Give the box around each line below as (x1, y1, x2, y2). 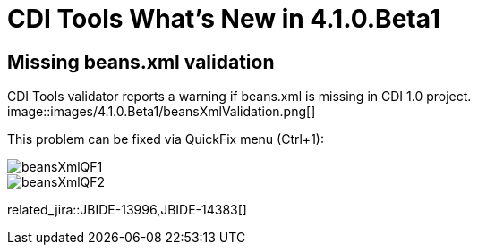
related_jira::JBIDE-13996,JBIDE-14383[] (7, 202, 247, 218)
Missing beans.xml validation (7, 50, 275, 73)
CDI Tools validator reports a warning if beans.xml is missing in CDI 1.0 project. (7, 88, 472, 105)
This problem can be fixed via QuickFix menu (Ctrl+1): (7, 131, 324, 147)
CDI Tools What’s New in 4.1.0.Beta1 (7, 4, 440, 34)
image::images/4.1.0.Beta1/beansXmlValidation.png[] (7, 104, 316, 120)
